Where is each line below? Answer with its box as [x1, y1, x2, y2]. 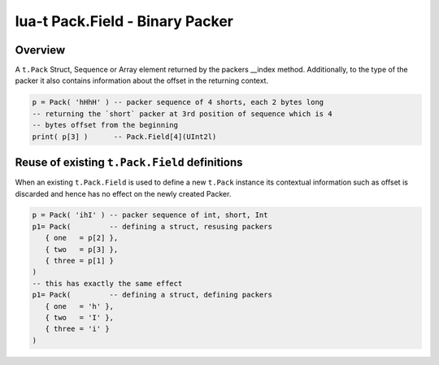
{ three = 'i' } [45, 324, 110, 333]
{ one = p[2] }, [45, 233, 119, 243]
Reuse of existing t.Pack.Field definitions [15, 155, 243, 170]
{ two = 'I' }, [45, 313, 114, 322]
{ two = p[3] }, [45, 245, 119, 254]
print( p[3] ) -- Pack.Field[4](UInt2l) [32, 132, 217, 141]
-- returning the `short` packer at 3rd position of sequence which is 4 [32, 109, 333, 118]
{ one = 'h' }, [45, 302, 114, 311]
